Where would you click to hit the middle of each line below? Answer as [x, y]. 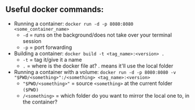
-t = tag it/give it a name [52, 59]
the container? [40, 102]
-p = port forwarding [47, 47]
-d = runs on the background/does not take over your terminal [97, 35]
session [32, 41]
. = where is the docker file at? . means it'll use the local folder [98, 66]
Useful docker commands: [55, 10]
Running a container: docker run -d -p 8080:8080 [74, 23]
